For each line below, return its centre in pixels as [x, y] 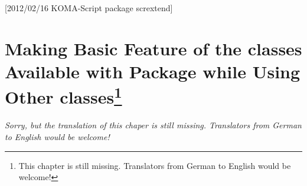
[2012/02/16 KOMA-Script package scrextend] [89, 8]
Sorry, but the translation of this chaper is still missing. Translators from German [153, 125]
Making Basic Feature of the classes [153, 48]
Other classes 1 [63, 96]
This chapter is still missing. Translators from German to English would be [155, 165]
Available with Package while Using [153, 71]
